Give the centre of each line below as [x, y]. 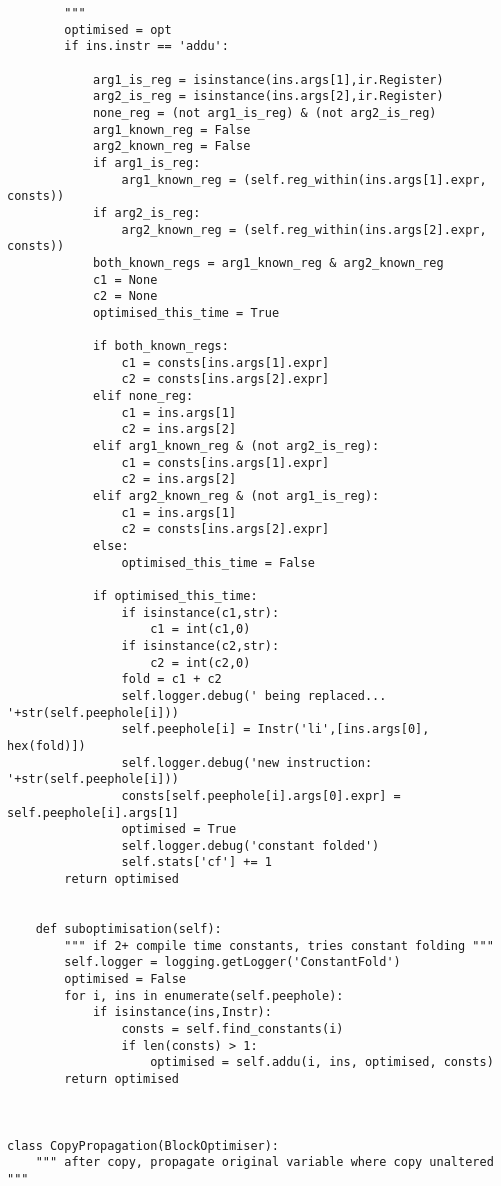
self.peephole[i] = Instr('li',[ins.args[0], [275, 729]
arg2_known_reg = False [171, 146]
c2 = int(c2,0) [200, 662]
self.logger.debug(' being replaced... [254, 695]
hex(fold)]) [46, 745]
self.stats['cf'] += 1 [196, 862]
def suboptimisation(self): [128, 929]
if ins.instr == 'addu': [146, 46]
